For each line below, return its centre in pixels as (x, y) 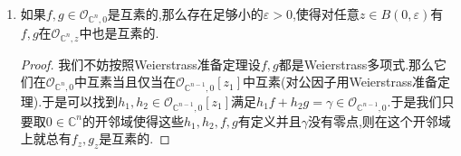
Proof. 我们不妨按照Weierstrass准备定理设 (140, 64)
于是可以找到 (80, 101)
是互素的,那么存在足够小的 (185, 14)
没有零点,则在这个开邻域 (379, 120)
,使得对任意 (326, 14)
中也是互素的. (119, 32)
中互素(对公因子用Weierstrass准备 (341, 82)
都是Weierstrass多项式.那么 (356, 64)
